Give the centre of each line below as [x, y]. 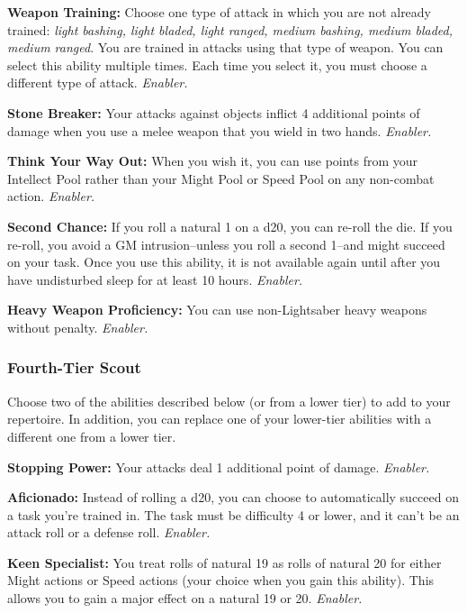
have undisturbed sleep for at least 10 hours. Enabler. [155, 279]
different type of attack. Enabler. [98, 82]
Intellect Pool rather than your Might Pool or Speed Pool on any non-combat [221, 178]
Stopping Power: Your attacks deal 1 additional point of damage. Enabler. [219, 467]
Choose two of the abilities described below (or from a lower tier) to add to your [229, 401]
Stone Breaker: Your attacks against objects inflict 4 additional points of [214, 112]
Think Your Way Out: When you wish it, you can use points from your [213, 161]
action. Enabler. [51, 196]
